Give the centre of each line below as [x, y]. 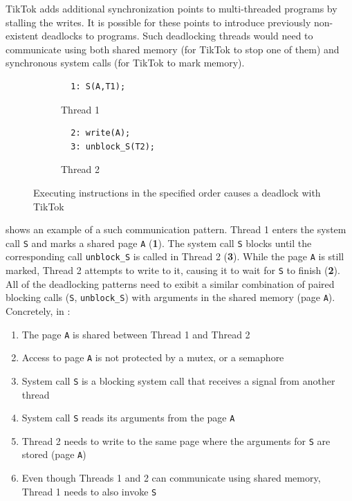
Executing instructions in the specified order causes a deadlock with [177, 192]
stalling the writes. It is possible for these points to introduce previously [158, 22]
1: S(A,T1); [98, 86]
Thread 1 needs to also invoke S [89, 491]
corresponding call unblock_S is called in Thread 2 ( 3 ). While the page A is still [175, 256]
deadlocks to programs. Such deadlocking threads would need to [177, 36]
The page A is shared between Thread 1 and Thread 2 [136, 334]
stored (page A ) [54, 454]
